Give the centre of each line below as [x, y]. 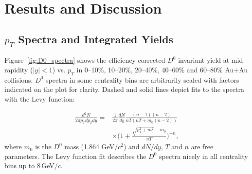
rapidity [16, 69]
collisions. [19, 79]
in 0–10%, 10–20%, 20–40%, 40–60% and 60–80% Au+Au [162, 69]
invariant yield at [204, 60]
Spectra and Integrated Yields [96, 39]
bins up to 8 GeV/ [31, 165]
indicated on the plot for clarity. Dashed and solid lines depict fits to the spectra [125, 89]
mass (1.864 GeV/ [91, 147]
